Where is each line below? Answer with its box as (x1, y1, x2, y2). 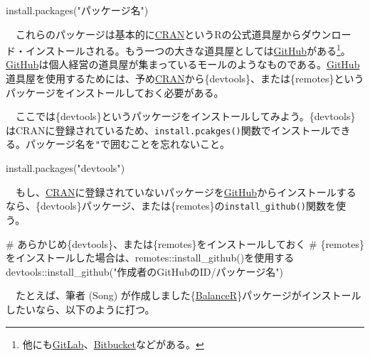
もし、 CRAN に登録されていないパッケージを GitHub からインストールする (15, 184, 356, 199)
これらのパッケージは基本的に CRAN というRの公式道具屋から (15, 26, 302, 41)
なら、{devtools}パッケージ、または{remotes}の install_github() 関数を (6, 198, 337, 213)
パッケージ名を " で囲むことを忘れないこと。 (25, 136, 230, 151)
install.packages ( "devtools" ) (6, 161, 125, 176)
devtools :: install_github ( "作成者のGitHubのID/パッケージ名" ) (6, 264, 283, 279)
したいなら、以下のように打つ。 (6, 301, 155, 316)
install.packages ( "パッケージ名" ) (6, 3, 149, 17)
